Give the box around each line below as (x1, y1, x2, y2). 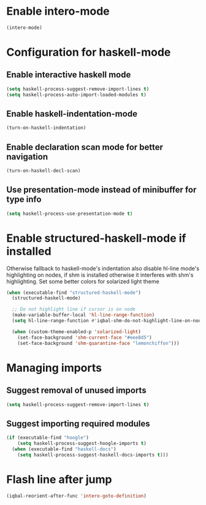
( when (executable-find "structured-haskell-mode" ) (6, 290, 141, 296)
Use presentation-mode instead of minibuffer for (6, 185, 197, 195)
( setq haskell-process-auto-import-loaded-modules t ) (6, 91, 147, 98)
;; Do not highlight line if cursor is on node (12, 306, 136, 312)
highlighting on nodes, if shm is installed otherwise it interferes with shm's (6, 271, 194, 279)
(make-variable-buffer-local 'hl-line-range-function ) (12, 312, 155, 318)
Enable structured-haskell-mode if (6, 231, 186, 245)
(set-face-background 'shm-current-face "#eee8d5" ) (17, 334, 152, 341)
